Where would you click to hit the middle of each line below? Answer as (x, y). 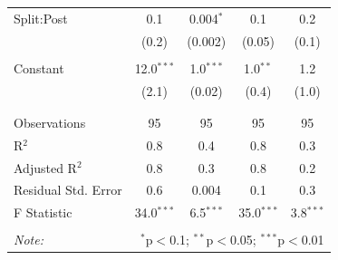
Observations (50, 122)
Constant (39, 67)
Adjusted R (45, 167)
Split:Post (41, 18)
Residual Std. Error (68, 190)
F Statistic (43, 212)
